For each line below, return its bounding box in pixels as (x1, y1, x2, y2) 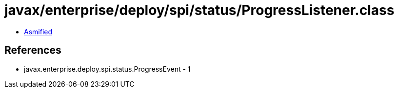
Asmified (24, 27, 53, 36)
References (4, 44, 61, 57)
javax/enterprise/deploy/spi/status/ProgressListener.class (4, 2, 395, 18)
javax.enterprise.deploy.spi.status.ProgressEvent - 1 (24, 64, 191, 73)
